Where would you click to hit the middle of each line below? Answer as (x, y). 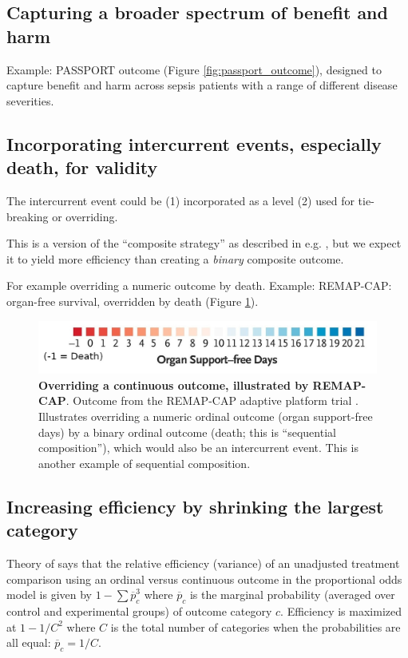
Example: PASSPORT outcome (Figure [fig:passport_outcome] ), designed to (194, 69)
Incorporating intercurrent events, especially (194, 143)
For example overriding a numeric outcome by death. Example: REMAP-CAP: (199, 285)
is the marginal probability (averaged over (292, 595)
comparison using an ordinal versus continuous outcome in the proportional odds (204, 579)
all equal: (29, 642)
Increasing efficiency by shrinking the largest (195, 506)
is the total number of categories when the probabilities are (255, 626)
